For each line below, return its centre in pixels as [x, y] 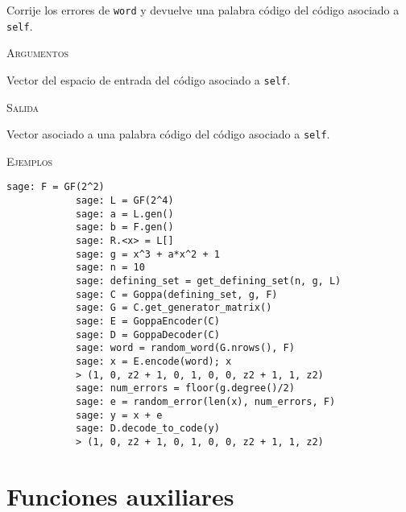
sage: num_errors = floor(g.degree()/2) [185, 388]
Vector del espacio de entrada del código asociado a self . [149, 79]
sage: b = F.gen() [124, 227]
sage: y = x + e [119, 415]
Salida [23, 107]
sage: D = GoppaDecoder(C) [147, 334]
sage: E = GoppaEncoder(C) [147, 321]
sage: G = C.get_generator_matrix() [174, 308]
